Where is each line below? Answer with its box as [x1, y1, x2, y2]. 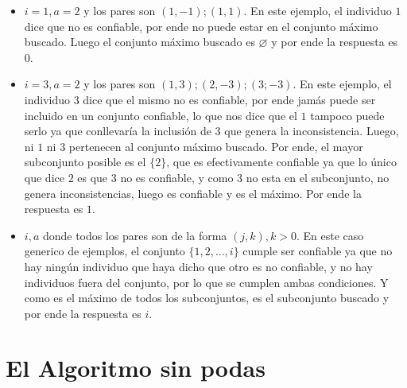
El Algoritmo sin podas [6, 351, 266, 384]
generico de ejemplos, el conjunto [24, 242, 185, 259]
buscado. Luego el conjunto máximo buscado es [24, 33, 255, 50]
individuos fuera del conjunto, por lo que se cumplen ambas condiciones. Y [24, 274, 389, 290]
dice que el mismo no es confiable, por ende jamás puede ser [83, 91, 376, 107]
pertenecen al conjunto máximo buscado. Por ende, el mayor [68, 138, 363, 154]
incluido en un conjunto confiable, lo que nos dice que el [24, 107, 297, 123]
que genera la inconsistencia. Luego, [224, 122, 399, 139]
